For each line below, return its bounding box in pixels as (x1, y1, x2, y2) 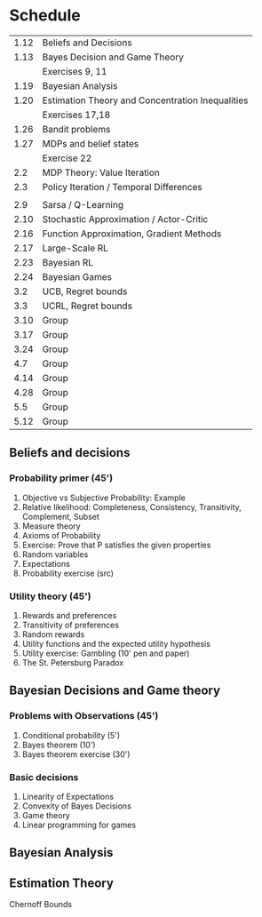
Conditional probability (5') (21, 730, 121, 740)
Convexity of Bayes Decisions (21, 801, 131, 811)
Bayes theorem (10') (21, 739, 96, 750)
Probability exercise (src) (21, 568, 114, 578)
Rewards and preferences (21, 610, 117, 620)
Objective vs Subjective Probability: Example (21, 492, 187, 503)
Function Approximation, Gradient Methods (42, 227, 222, 240)
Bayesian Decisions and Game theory (9, 683, 220, 698)
